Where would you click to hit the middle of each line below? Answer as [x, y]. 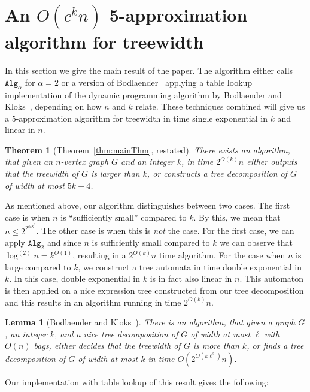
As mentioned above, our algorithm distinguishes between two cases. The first [148, 205]
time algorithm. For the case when [222, 255]
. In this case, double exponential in [75, 278]
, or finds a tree [275, 346]
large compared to [38, 266]
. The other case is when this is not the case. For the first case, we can [165, 230]
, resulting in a [99, 255]
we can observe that [256, 242]
